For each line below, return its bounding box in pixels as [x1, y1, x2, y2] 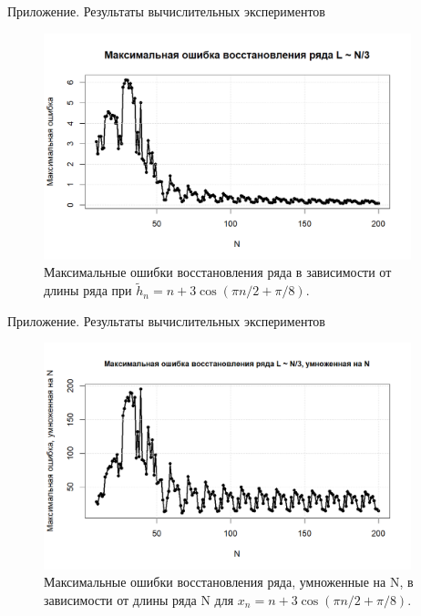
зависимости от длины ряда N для [44, 590, 234, 609]
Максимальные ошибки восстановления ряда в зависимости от [44, 262, 392, 282]
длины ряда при [44, 281, 132, 300]
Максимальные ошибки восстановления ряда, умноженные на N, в [44, 572, 414, 591]
